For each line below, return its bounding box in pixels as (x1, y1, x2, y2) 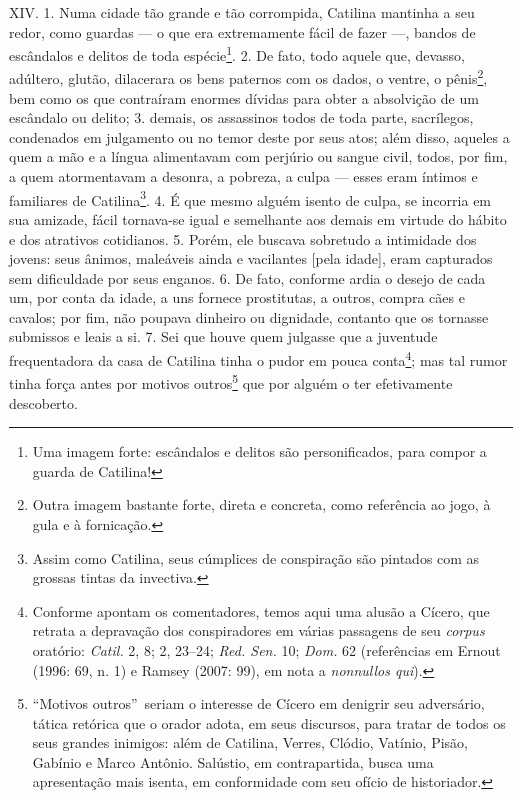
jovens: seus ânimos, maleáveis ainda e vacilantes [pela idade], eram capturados (9, 248, 493, 269)
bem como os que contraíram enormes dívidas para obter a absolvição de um (9, 87, 479, 108)
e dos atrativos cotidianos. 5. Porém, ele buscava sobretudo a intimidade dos (9, 228, 477, 249)
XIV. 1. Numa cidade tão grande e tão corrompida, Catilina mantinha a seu (9, 2, 475, 22)
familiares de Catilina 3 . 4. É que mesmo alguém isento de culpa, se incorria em (9, 186, 492, 210)
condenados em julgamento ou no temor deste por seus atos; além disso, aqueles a (9, 126, 510, 147)
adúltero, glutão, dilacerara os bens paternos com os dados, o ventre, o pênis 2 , (9, 65, 488, 89)
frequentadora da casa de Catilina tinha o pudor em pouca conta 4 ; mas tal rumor (9, 347, 508, 370)
